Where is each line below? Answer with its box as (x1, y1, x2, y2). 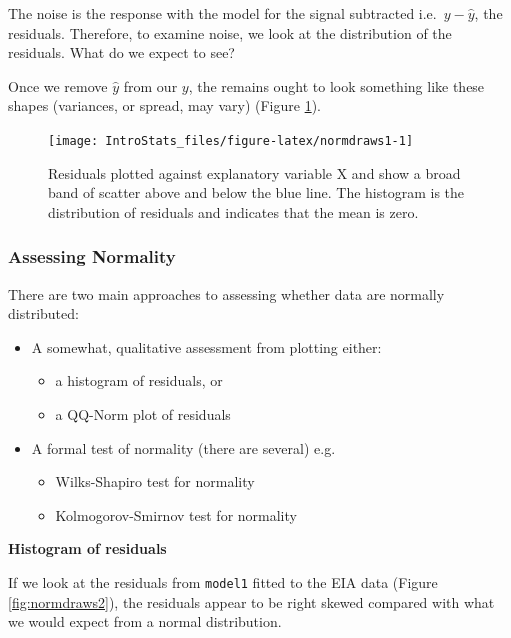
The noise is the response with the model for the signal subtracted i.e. (8, 3, 437, 23)
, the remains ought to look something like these (188, 75, 485, 96)
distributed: (8, 303, 79, 324)
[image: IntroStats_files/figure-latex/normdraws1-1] (48, 133, 414, 148)
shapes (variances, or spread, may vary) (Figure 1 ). (8, 95, 321, 116)
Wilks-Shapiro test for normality (55, 471, 255, 492)
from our (123, 75, 178, 96)
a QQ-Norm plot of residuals (55, 404, 231, 424)
